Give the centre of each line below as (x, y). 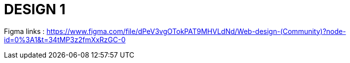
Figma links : (24, 31)
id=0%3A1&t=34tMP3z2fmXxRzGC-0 (65, 39)
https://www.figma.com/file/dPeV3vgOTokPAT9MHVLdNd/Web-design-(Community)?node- (196, 31)
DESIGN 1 (35, 9)
